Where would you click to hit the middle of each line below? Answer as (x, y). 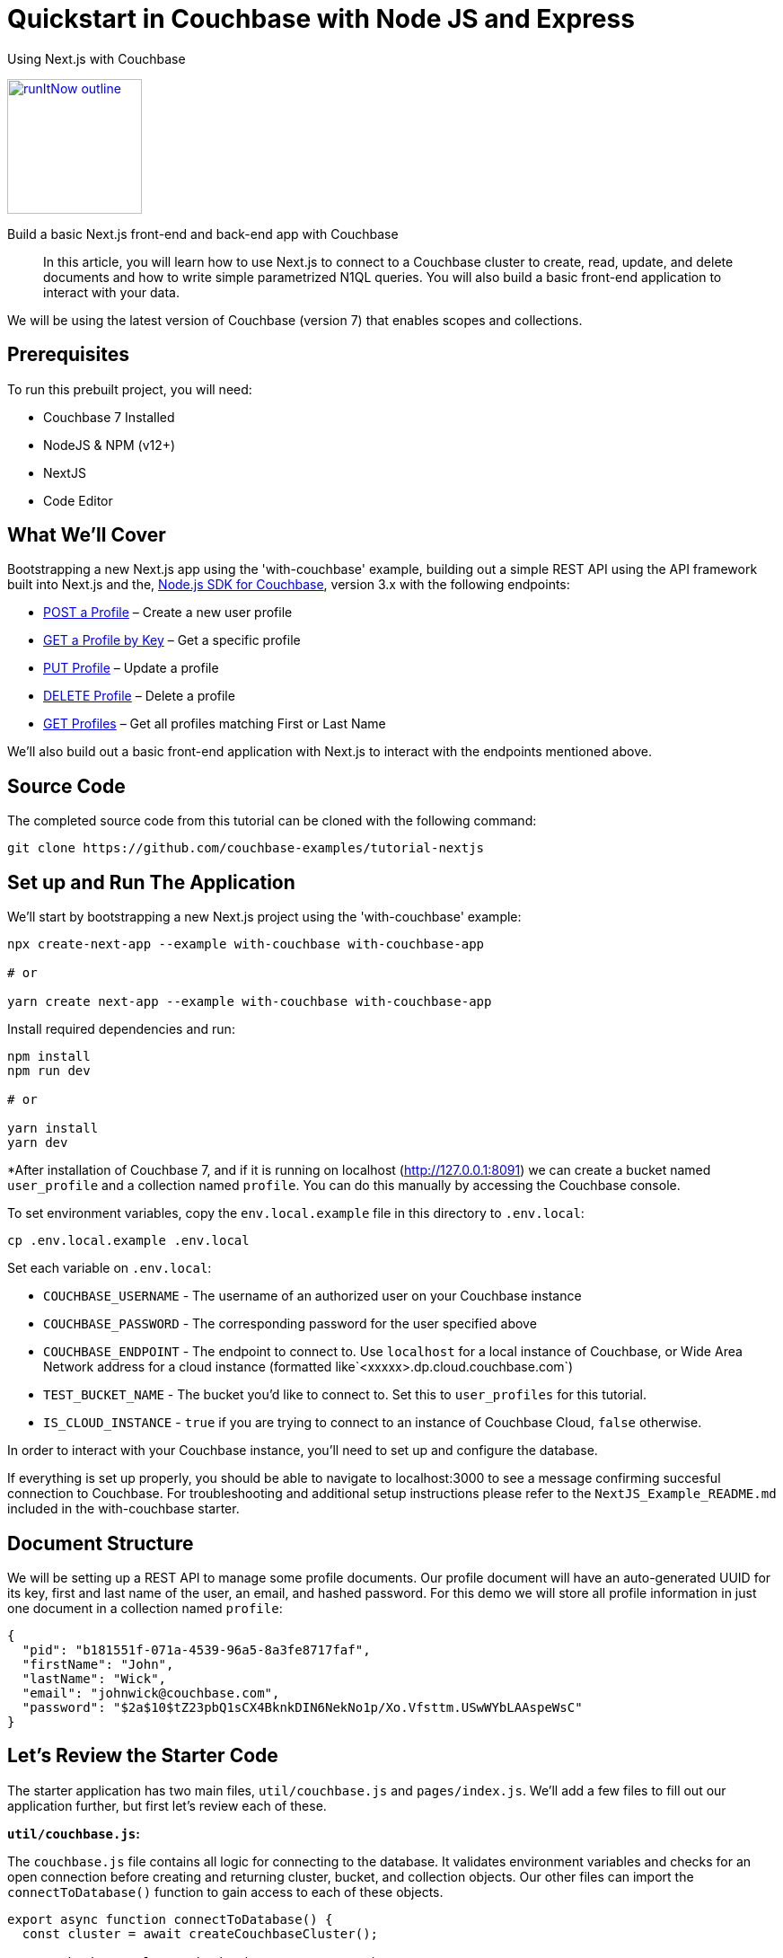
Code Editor (78, 500)
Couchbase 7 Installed (109, 417)
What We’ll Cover (87, 535)
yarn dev (38, 1143)
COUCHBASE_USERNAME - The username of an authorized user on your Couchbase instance (312, 1296)
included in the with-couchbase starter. (123, 1509)
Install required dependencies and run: (121, 1029)
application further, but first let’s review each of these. (167, 1805)
